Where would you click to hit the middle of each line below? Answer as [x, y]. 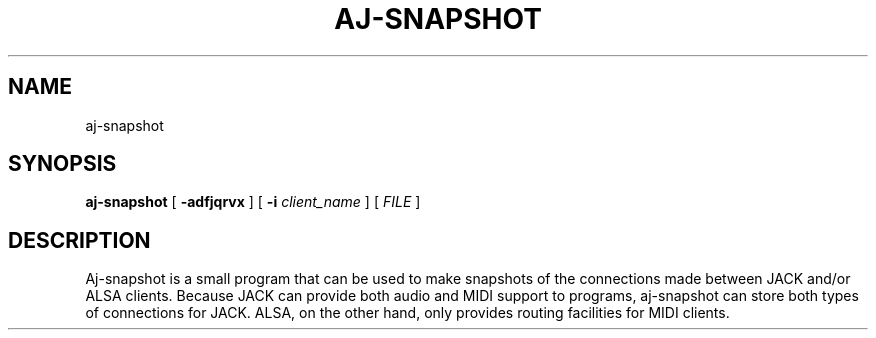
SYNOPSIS [62, 164]
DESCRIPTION [79, 240]
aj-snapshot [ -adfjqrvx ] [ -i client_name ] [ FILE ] [253, 202]
